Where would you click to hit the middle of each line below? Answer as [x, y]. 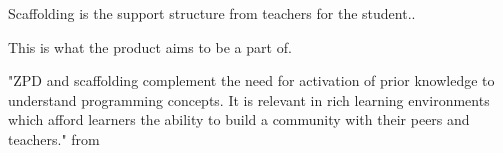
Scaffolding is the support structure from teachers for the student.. [212, 13]
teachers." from [54, 138]
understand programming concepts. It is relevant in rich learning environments [249, 99]
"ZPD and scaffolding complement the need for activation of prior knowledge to [251, 80]
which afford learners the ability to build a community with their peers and [239, 119]
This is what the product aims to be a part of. [150, 46]
